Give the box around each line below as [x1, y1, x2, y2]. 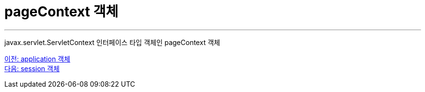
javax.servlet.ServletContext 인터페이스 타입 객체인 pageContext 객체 [4, 38, 220, 46]
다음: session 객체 [4, 64, 60, 73]
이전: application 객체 [4, 54, 70, 63]
